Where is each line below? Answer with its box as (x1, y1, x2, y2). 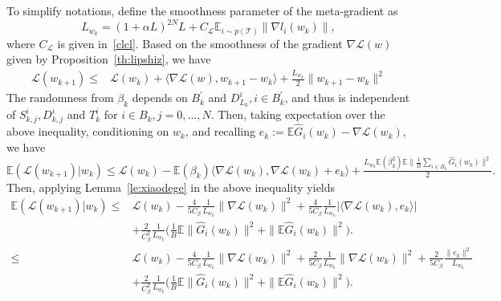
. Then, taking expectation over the (210, 106, 385, 123)
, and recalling (185, 123, 256, 140)
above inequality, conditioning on (6, 123, 169, 140)
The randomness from (6, 89, 114, 106)
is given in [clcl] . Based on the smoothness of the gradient (57, 35, 343, 51)
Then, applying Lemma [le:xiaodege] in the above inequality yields (6, 178, 336, 195)
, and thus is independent (284, 89, 410, 106)
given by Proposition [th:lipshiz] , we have (6, 51, 211, 67)
